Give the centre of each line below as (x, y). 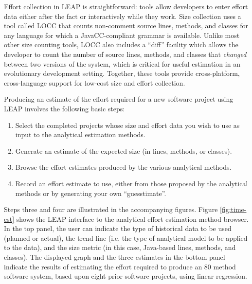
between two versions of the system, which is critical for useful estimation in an (122, 63)
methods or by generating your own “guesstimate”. (91, 193)
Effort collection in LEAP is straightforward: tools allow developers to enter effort (126, 6)
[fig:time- (233, 209)
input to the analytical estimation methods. (80, 134)
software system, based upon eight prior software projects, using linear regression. (126, 276)
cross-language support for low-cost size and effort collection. (95, 82)
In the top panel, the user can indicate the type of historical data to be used (118, 228)
